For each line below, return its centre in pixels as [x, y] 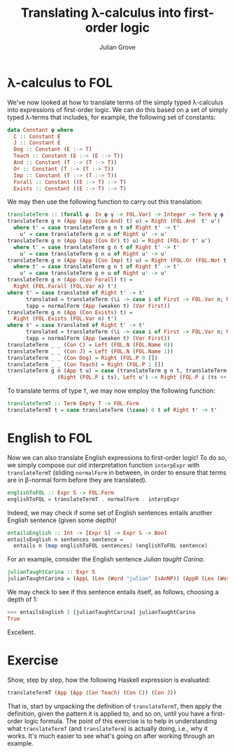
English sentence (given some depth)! [62, 520]
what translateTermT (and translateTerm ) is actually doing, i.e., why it [108, 728]
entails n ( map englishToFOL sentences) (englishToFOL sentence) [111, 546]
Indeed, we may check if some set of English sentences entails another [110, 512]
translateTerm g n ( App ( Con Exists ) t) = [70, 312]
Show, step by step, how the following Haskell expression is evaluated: [109, 680]
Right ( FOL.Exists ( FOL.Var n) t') [65, 319]
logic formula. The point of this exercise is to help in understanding [121, 721]
